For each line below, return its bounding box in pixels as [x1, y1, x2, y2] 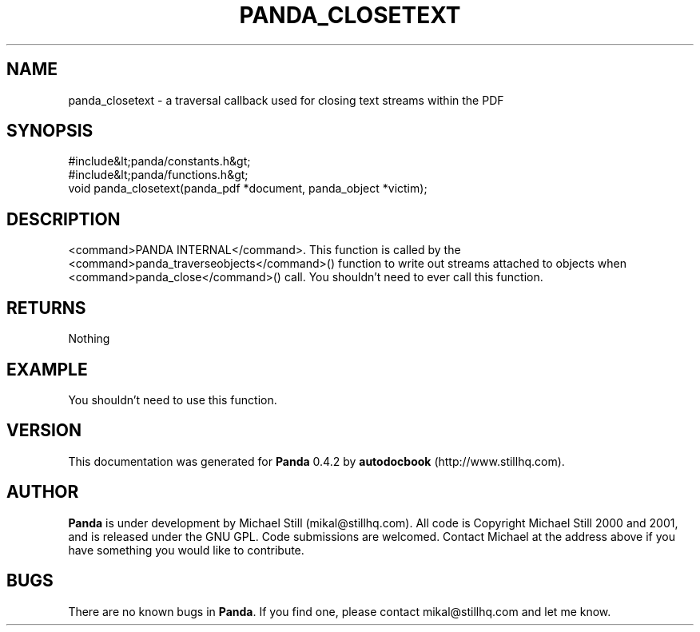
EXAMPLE [6, 359, 88, 380]
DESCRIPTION [6, 209, 121, 229]
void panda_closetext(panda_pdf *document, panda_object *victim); [68, 181, 428, 196]
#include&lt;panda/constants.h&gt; [68, 154, 251, 169]
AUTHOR [6, 482, 79, 503]
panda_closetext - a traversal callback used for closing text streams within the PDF [68, 93, 504, 107]
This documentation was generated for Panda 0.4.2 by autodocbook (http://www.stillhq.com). [68, 454, 565, 468]
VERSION [6, 420, 82, 441]
